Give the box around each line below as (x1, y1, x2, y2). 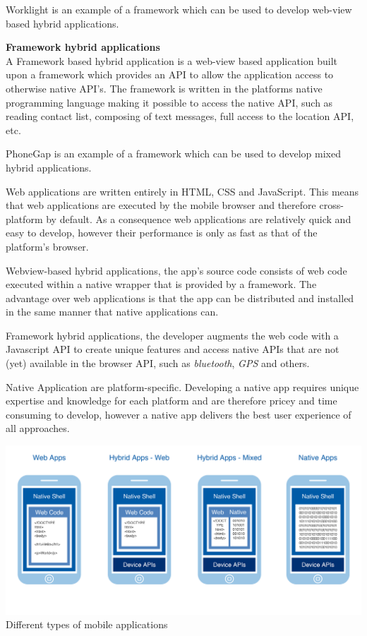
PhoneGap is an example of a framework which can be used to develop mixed (6, 146, 341, 161)
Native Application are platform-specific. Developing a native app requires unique (6, 379, 359, 394)
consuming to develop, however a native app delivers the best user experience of (6, 407, 351, 421)
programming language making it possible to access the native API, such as (6, 95, 333, 109)
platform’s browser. (6, 239, 89, 253)
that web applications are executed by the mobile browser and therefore (6, 198, 316, 212)
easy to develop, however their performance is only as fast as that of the (6, 225, 318, 240)
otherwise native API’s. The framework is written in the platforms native (6, 80, 323, 95)
